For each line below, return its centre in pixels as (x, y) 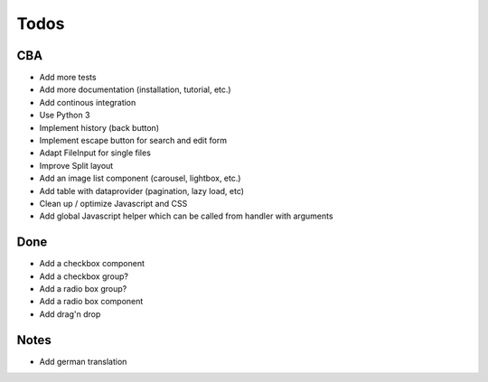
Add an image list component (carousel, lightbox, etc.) (140, 178)
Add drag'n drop (70, 314)
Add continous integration (88, 102)
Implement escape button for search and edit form (133, 141)
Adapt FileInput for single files (95, 153)
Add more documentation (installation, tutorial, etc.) (135, 89)
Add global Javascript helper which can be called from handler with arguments (186, 216)
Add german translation (83, 361)
